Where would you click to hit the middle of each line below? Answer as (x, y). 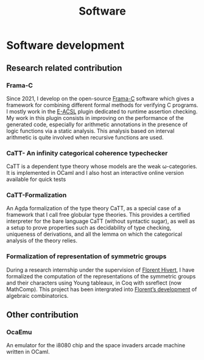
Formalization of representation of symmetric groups (86, 256)
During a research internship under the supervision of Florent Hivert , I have (100, 270)
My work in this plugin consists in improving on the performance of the (95, 118)
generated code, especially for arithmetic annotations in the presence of (97, 124)
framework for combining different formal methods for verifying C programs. (102, 105)
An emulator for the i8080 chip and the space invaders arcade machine (96, 345)
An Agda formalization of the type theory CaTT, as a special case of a (94, 208)
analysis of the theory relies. (42, 241)
